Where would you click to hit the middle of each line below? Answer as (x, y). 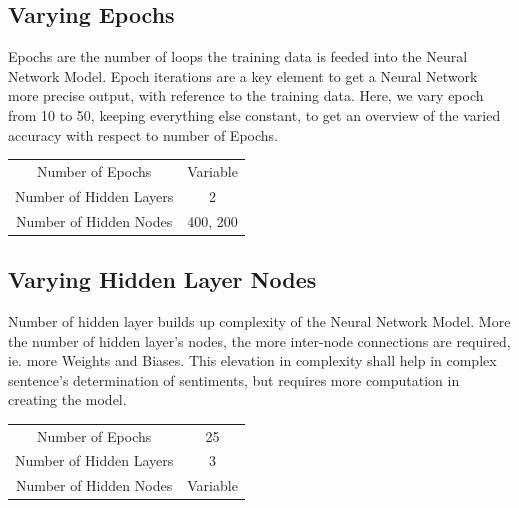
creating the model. (67, 399)
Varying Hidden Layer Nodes (162, 279)
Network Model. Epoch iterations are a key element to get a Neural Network (243, 75)
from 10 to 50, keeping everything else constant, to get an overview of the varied (254, 114)
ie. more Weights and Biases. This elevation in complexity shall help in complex (252, 360)
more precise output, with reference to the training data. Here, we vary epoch (246, 95)
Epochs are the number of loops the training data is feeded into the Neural (238, 56)
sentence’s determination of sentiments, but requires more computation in (234, 379)
